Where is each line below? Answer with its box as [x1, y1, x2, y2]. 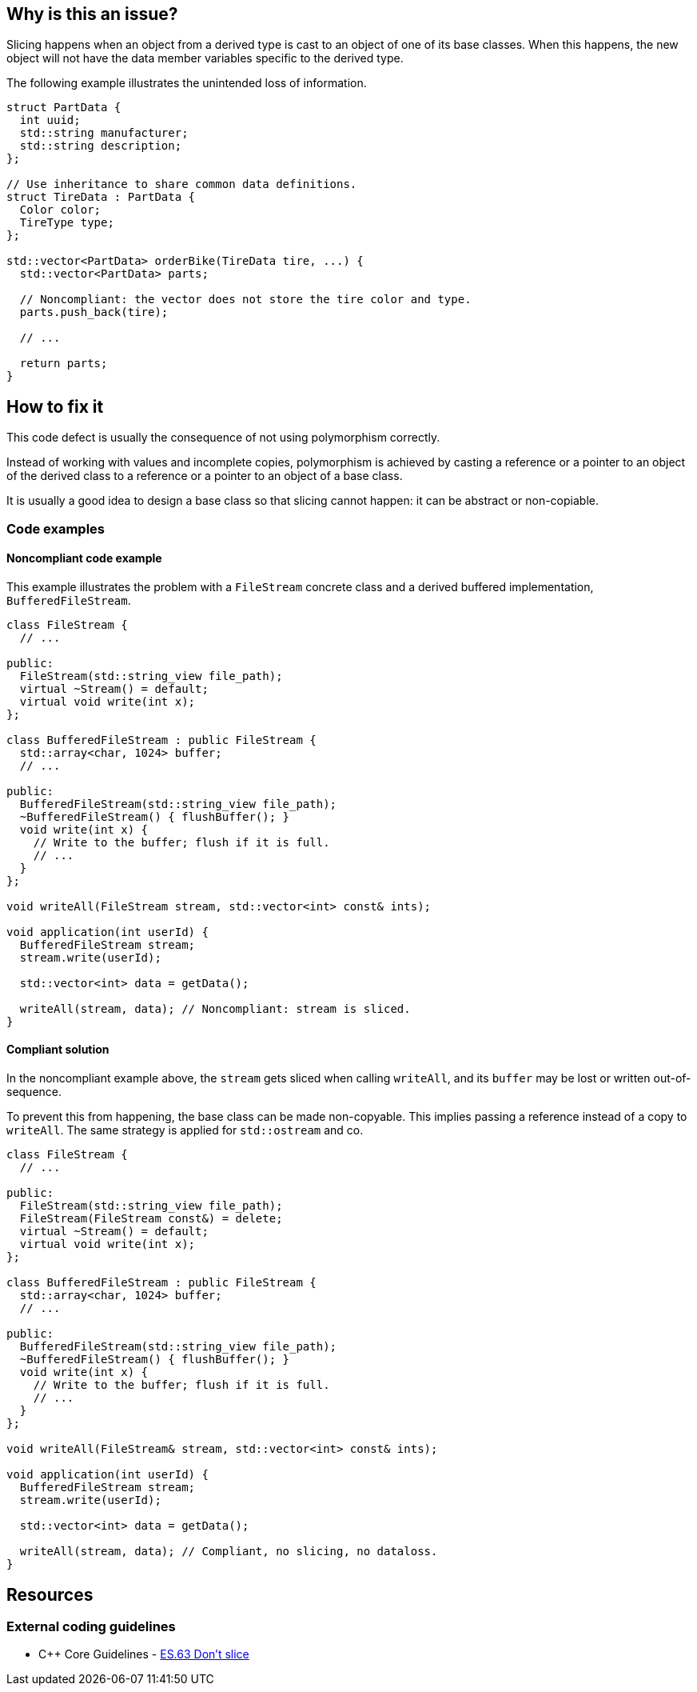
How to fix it [6, 396, 104, 417]
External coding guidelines [6, 1618, 176, 1634]
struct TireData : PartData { [6, 190, 196, 204]
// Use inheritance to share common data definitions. [6, 178, 357, 191]
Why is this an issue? [6, 4, 178, 24]
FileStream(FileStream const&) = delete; [19, 1212, 283, 1226]
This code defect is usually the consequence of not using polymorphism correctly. [6, 430, 440, 445]
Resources [6, 1584, 94, 1605]
